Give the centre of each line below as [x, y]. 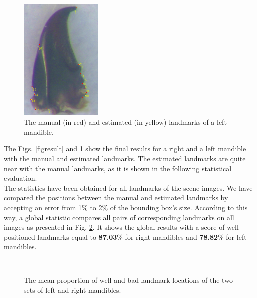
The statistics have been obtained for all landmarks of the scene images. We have [128, 187]
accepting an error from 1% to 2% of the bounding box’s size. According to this [126, 207]
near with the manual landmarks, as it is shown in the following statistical [118, 168]
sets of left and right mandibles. [73, 290]
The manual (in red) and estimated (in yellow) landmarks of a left [125, 122]
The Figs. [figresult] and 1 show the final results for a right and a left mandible [125, 149]
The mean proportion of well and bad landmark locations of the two [128, 280]
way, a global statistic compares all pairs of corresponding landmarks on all [119, 217]
